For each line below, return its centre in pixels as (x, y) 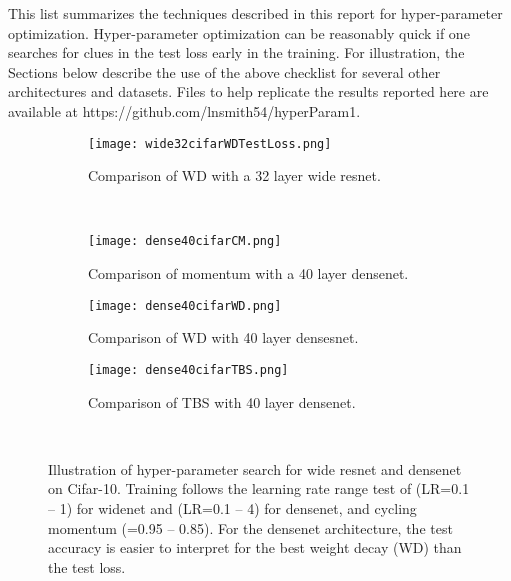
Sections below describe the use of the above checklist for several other (224, 71)
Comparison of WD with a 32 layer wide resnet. (234, 175)
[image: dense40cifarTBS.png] (188, 369)
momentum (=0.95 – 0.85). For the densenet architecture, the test (250, 527)
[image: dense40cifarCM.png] (185, 241)
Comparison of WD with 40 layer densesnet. (223, 337)
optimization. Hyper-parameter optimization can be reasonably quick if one (239, 32)
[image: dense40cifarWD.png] (185, 305)
